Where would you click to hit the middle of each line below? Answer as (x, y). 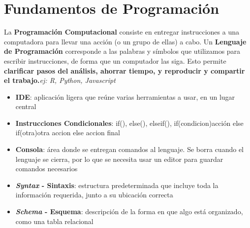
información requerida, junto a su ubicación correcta (94, 195)
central (26, 106)
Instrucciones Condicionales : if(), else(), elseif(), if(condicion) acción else (129, 123)
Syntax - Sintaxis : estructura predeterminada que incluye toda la (117, 185)
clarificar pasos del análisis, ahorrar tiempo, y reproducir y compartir (125, 70)
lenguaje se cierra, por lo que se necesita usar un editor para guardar (119, 159)
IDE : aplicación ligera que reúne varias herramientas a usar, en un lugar (125, 96)
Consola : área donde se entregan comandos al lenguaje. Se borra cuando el (129, 149)
